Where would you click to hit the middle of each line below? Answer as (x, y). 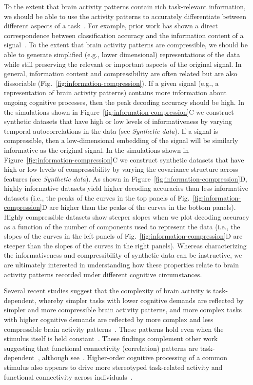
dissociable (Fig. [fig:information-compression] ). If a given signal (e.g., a (111, 83)
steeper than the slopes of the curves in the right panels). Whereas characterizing (125, 245)
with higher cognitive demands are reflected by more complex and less (109, 319)
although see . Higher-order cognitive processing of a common (135, 357)
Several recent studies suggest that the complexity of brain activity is (107, 291)
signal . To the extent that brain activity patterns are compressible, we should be (126, 45)
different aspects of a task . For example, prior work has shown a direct (111, 26)
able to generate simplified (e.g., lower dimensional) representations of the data (122, 54)
